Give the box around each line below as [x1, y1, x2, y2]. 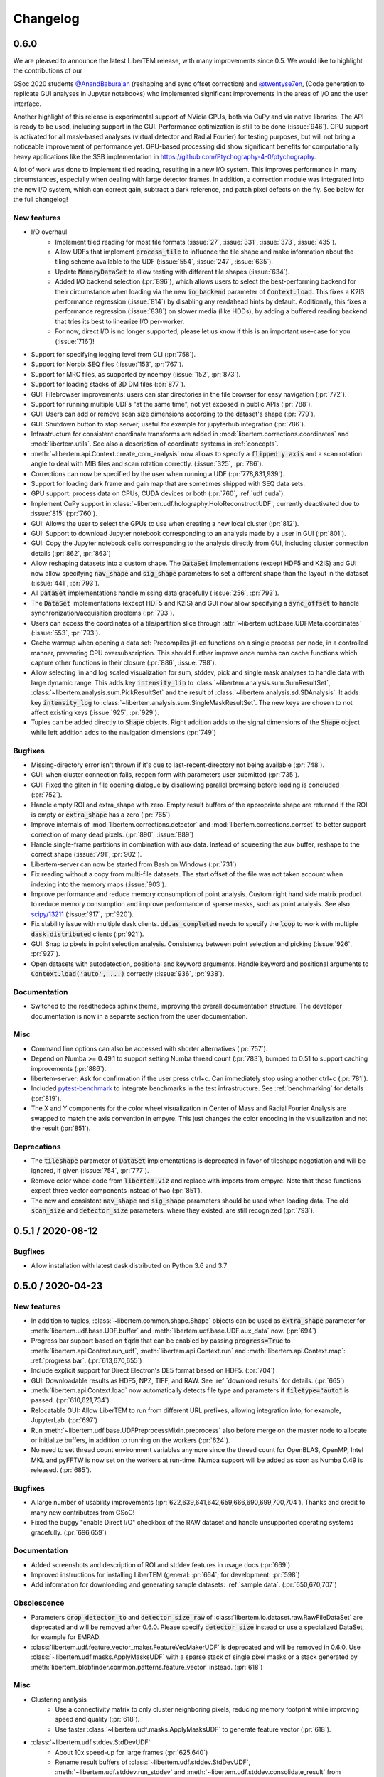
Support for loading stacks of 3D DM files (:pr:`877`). [31, 380, 186, 389]
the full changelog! [13, 195, 68, 204]
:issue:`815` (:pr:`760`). [31, 509, 97, 518]
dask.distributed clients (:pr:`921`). [31, 930, 144, 938]
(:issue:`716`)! [55, 337, 95, 345]
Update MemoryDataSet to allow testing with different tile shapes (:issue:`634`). [55, 267, 290, 276]
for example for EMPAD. [31, 1633, 101, 1641]
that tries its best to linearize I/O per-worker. [55, 317, 185, 326]
